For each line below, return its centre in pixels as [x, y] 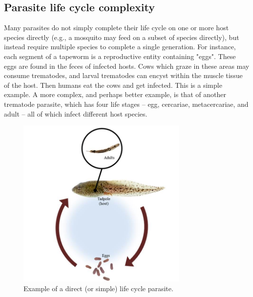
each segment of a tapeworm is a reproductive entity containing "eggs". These [120, 56]
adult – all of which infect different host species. [76, 113]
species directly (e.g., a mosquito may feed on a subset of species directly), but [122, 37]
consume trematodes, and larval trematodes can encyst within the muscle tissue [123, 75]
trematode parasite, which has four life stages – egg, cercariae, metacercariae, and [126, 104]
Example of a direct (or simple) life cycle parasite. [98, 288]
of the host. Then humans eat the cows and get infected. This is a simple [113, 85]
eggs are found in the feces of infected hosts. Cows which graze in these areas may [127, 66]
